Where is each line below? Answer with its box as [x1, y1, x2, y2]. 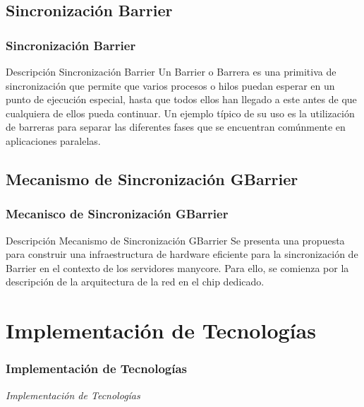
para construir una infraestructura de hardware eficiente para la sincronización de [6, 247, 358, 261]
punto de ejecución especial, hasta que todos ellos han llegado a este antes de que [6, 92, 357, 107]
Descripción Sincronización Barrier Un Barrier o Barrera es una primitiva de [6, 64, 336, 78]
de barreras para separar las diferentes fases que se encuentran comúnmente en [6, 119, 346, 134]
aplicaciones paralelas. [6, 133, 101, 148]
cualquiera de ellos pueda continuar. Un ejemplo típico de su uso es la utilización [6, 105, 355, 120]
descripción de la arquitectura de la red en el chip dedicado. [6, 274, 265, 289]
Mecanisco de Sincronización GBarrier [6, 205, 229, 223]
